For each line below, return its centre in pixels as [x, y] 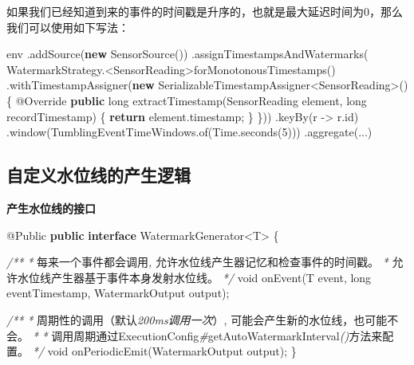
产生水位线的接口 [51, 208]
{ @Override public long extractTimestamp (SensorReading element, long [187, 100]
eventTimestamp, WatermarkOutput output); [118, 293]
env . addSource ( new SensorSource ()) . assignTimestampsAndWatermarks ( [187, 54]
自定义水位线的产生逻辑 [99, 175]
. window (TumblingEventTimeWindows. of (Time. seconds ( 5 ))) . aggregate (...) [189, 132]
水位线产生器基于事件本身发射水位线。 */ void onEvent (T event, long [194, 277]
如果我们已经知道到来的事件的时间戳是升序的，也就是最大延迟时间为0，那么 [205, 11]
